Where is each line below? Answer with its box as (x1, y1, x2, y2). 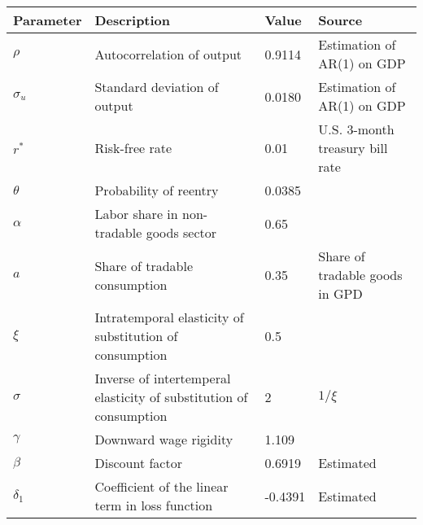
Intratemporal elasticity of (94, 308, 244, 326)
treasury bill (318, 138, 388, 157)
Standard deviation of (94, 77, 219, 96)
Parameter (13, 11, 82, 29)
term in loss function (94, 496, 213, 514)
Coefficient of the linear (94, 477, 229, 496)
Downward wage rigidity (94, 430, 233, 448)
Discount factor (94, 453, 182, 472)
